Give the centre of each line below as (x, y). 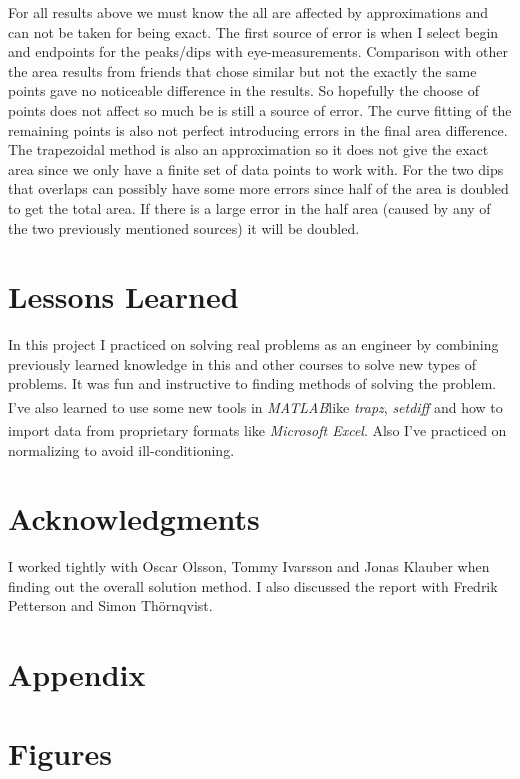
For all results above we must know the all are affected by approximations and (248, 12)
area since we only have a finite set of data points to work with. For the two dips (256, 168)
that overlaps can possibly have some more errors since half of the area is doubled (258, 188)
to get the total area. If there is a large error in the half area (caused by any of (249, 207)
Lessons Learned (123, 296)
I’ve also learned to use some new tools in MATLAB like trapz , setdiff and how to (255, 406)
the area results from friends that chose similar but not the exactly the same (242, 70)
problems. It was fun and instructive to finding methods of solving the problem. (252, 383)
